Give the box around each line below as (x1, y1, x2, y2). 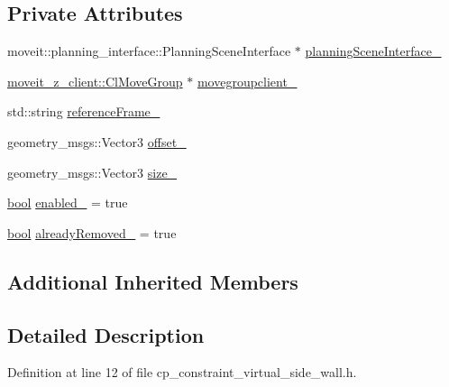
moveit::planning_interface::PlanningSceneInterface (7, 41, 291, 60)
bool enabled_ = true (7, 193, 128, 212)
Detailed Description (7, 320, 205, 348)
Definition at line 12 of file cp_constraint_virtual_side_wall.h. (7, 363, 357, 382)
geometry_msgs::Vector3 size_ (7, 162, 178, 181)
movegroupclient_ (197, 71, 298, 90)
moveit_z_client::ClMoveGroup (7, 71, 183, 90)
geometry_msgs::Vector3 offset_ (7, 132, 187, 151)
